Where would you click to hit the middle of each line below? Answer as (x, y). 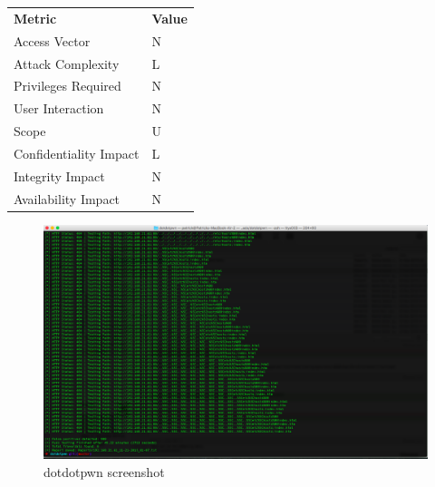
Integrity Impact (59, 175)
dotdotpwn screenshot (104, 471)
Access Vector (52, 40)
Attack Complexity (67, 63)
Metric (35, 18)
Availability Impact (67, 198)
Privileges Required (68, 86)
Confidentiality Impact (77, 153)
